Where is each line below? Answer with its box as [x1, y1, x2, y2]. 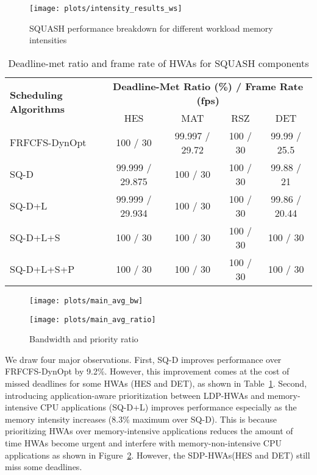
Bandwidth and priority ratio [29, 332, 138, 345]
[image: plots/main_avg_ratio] [29, 315, 156, 324]
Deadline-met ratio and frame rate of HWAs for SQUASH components [8, 55, 309, 70]
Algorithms [10, 102, 65, 116]
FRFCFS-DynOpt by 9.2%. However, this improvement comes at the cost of [5, 365, 290, 378]
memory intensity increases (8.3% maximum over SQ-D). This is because [5, 412, 277, 425]
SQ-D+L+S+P [10, 262, 75, 276]
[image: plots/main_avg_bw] [29, 296, 143, 305]
